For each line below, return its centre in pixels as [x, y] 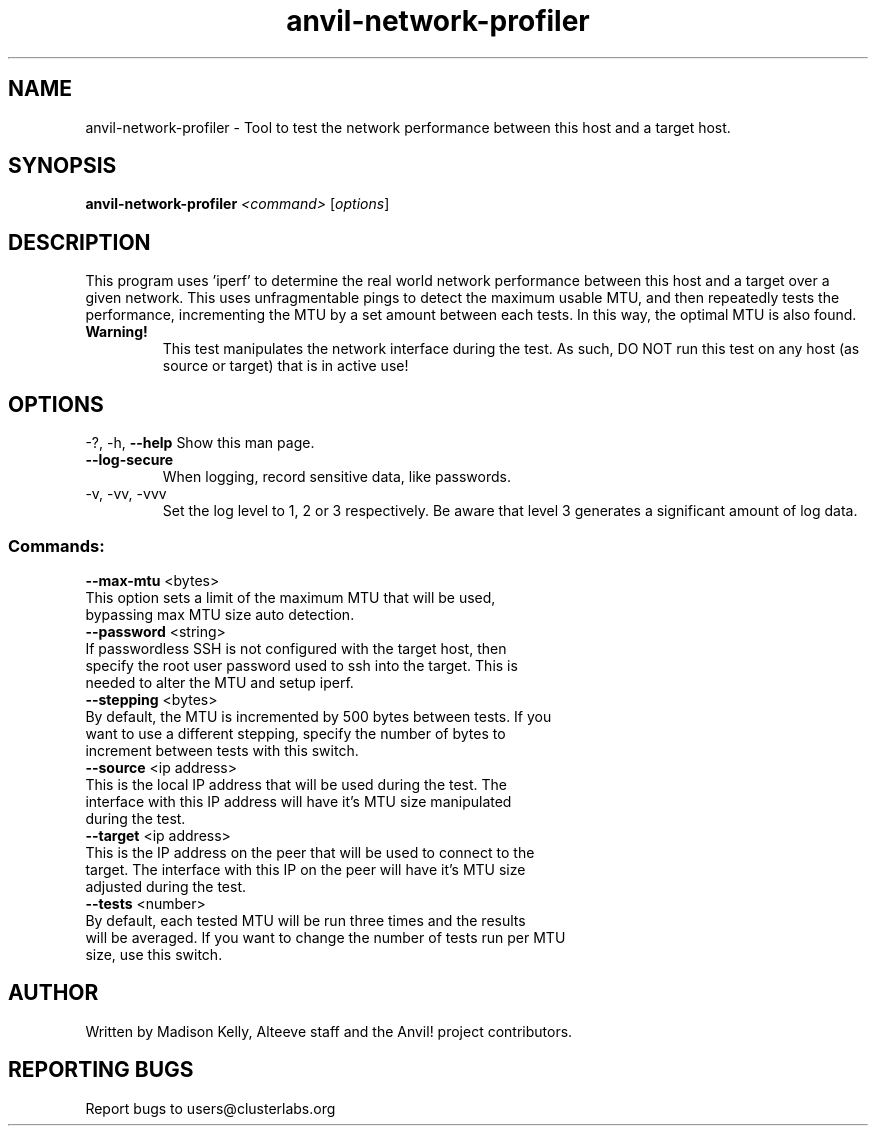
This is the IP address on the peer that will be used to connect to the [310, 852]
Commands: [56, 545]
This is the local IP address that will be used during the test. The [296, 784]
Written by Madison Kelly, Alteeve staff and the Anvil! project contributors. [329, 1031]
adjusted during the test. [166, 886]
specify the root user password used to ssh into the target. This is [301, 665]
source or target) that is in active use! [285, 366]
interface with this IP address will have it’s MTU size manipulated [298, 801]
